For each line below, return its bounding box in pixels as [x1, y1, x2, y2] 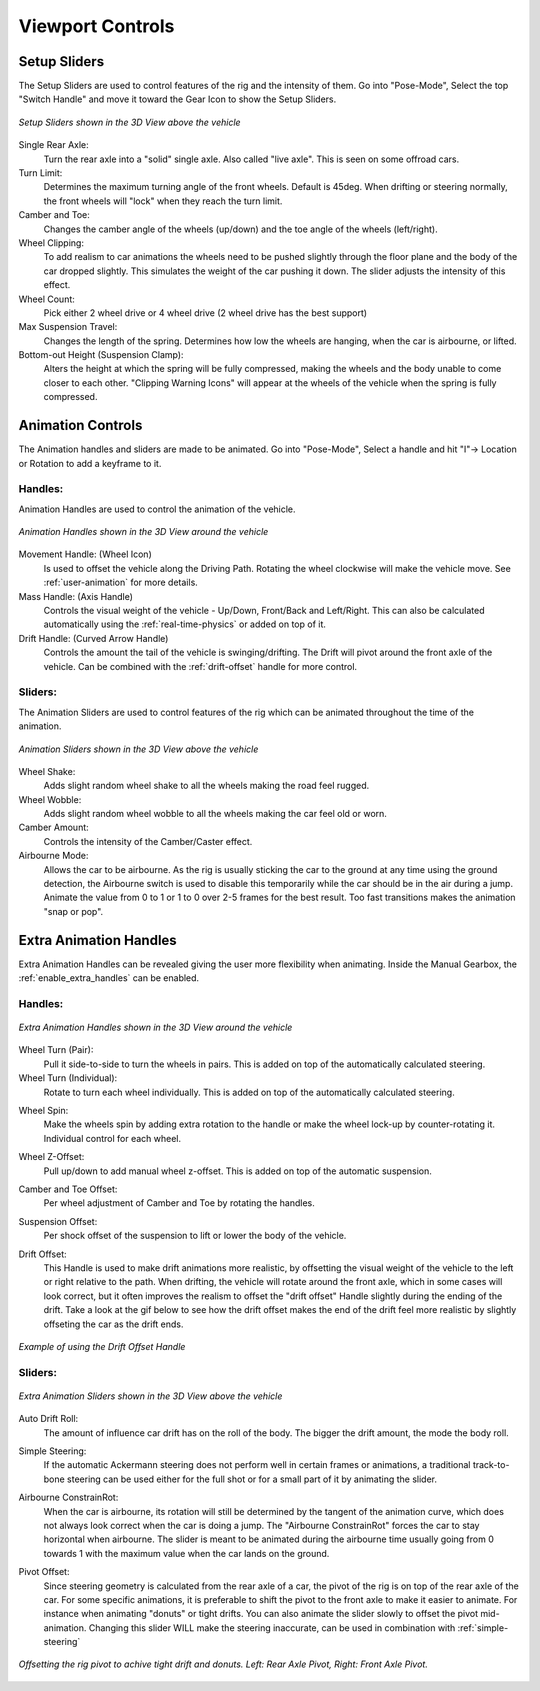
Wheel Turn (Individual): [18, 1072, 118, 1084]
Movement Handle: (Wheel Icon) [18, 548, 152, 560]
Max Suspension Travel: [18, 321, 118, 333]
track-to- [472, 1459, 510, 1471]
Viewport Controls [18, 15, 175, 37]
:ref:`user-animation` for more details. [43, 576, 199, 589]
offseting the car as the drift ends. [43, 1318, 184, 1330]
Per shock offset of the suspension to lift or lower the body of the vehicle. [43, 1230, 347, 1242]
